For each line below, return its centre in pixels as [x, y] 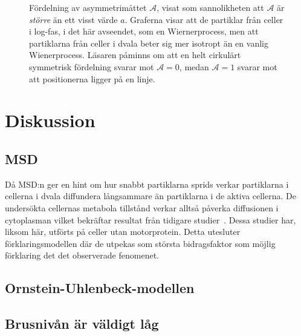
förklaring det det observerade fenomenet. [82, 255]
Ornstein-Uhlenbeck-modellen [100, 288]
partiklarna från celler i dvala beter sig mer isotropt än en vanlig [149, 43]
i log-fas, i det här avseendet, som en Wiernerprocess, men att [144, 31]
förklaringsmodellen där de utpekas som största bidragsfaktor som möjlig [140, 243]
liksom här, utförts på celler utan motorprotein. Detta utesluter [123, 232]
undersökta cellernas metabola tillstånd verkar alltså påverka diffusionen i [142, 207]
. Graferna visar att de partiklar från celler [204, 19]
